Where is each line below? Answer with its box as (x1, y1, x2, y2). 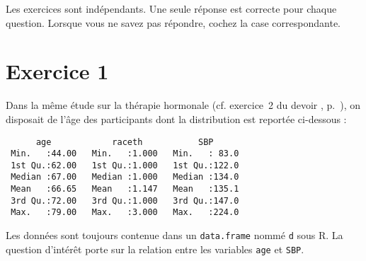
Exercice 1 (6, 57, 109, 86)
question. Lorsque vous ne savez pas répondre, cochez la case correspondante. (6, 15, 341, 30)
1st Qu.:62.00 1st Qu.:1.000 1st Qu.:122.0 (11, 160, 239, 170)
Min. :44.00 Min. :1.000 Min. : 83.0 (11, 149, 239, 159)
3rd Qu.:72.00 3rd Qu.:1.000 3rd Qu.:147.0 (11, 195, 239, 206)
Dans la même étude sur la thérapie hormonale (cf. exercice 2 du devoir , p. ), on (6, 98, 361, 112)
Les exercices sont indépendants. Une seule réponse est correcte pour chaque (6, 1, 337, 16)
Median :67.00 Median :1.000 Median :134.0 (11, 172, 239, 182)
